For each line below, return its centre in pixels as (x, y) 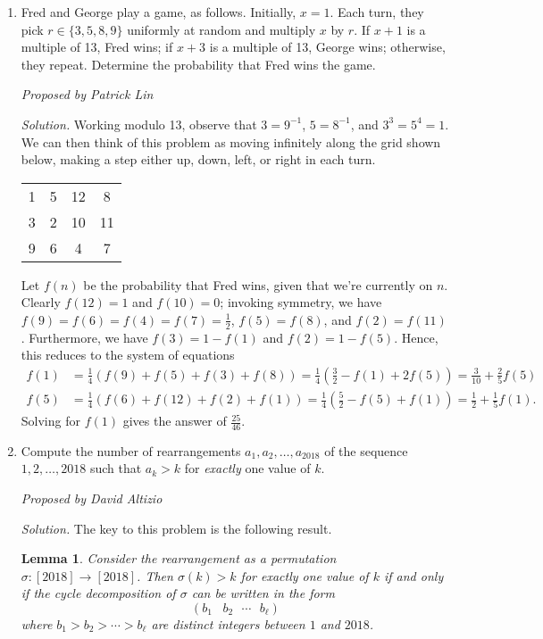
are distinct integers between (228, 624)
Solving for (50, 421)
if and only (414, 575)
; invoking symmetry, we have (301, 302)
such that (116, 468)
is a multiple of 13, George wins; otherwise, (327, 47)
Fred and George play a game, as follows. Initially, (159, 12)
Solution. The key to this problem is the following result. (176, 528)
